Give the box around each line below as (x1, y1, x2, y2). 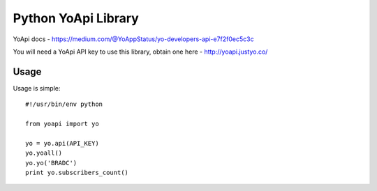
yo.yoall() (25, 149, 63, 157)
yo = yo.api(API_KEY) (25, 139, 99, 147)
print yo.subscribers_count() (25, 168, 129, 176)
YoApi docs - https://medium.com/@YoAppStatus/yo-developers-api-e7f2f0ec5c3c (13, 35, 254, 43)
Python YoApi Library (13, 10, 139, 26)
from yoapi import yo (25, 120, 99, 128)
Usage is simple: (13, 84, 61, 92)
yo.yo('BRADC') (25, 159, 77, 167)
